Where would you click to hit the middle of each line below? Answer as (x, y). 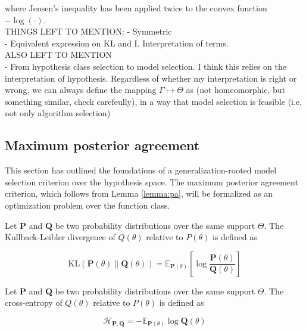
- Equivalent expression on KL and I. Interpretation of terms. (117, 43)
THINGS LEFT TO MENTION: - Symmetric (88, 31)
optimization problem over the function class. (88, 205)
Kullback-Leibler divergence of (60, 237)
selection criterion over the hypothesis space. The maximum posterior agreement (152, 181)
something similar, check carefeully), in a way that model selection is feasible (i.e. (153, 101)
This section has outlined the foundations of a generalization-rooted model (141, 170)
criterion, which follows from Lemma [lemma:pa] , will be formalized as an (139, 193)
